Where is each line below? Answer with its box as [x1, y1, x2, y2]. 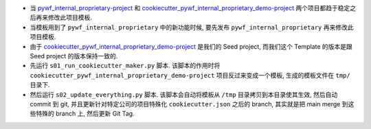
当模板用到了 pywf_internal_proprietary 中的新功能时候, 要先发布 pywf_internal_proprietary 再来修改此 [30, 23, 354, 31]
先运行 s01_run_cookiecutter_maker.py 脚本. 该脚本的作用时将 [30, 62, 221, 70]
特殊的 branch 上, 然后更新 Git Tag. [35, 110, 135, 118]
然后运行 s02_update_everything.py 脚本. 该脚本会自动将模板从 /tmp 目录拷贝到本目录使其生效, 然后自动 [30, 90, 338, 99]
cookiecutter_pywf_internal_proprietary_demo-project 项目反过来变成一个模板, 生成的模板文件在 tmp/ [30, 71, 350, 79]
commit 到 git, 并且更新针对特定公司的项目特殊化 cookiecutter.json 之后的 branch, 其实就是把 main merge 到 [30, 99, 348, 108]
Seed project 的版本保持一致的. [30, 51, 118, 60]
